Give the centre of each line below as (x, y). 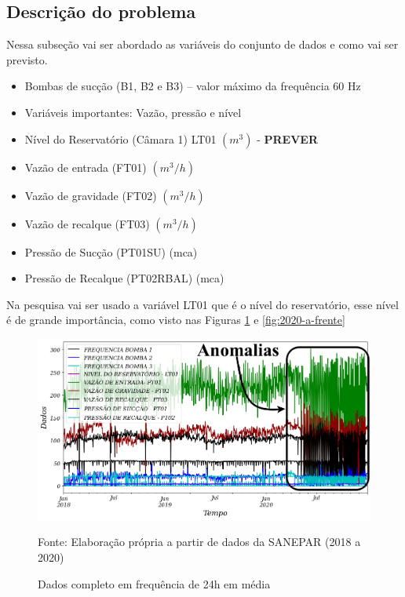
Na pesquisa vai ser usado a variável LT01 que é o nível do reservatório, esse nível (202, 304)
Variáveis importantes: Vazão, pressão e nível (133, 112)
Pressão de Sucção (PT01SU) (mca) (111, 251)
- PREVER (288, 138)
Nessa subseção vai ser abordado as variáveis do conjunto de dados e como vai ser (202, 44)
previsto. (27, 59)
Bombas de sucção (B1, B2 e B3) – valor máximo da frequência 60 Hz (193, 86)
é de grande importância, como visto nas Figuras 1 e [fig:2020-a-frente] (176, 320)
